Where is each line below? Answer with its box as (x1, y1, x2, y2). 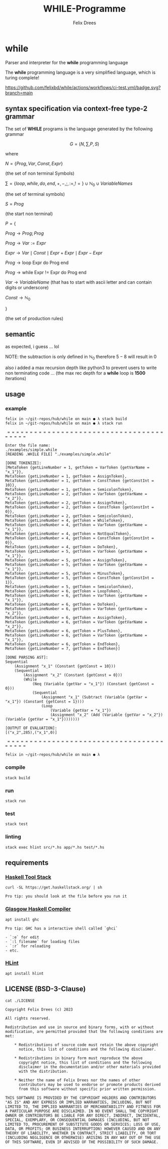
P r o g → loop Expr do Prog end (5, 259, 69, 266)
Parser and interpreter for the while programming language (5, 59, 128, 66)
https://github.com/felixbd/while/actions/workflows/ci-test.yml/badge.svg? (5, 84, 161, 90)
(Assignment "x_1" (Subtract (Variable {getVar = (41, 695, 147, 700)
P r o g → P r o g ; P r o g (5, 230, 44, 236)
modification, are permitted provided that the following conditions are (5, 1029, 163, 1034)
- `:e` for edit (5, 934, 39, 939)
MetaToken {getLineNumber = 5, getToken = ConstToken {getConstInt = (5, 576, 154, 581)
